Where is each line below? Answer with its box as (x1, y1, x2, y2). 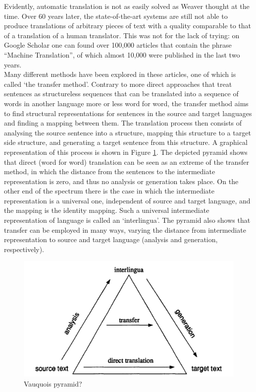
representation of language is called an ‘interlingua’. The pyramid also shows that (4, 215, 251, 225)
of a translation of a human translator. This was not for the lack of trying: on (4, 30, 240, 40)
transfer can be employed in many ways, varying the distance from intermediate (4, 224, 246, 235)
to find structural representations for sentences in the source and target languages (4, 108, 252, 118)
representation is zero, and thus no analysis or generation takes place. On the (4, 176, 239, 186)
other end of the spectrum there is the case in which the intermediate (4, 186, 215, 196)
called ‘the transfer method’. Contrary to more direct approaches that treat (4, 78, 232, 89)
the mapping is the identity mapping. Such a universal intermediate (4, 205, 209, 215)
